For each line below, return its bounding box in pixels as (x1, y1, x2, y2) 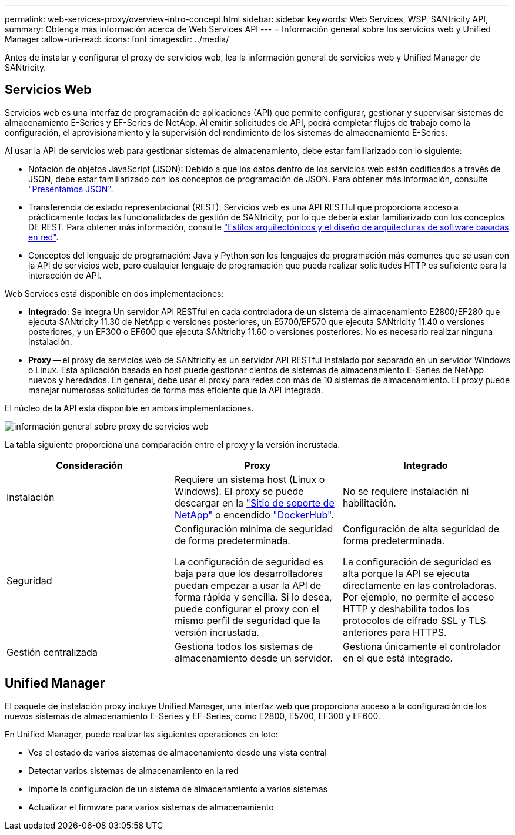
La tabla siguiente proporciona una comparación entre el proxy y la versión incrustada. (5, 439, 340, 450)
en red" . (28, 232, 59, 242)
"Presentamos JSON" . (28, 183, 113, 194)
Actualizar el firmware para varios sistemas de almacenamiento (28, 802, 274, 812)
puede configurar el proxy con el (174, 602, 319, 615)
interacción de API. (28, 270, 102, 280)
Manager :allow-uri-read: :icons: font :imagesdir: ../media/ (5, 34, 229, 44)
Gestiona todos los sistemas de (174, 640, 313, 652)
